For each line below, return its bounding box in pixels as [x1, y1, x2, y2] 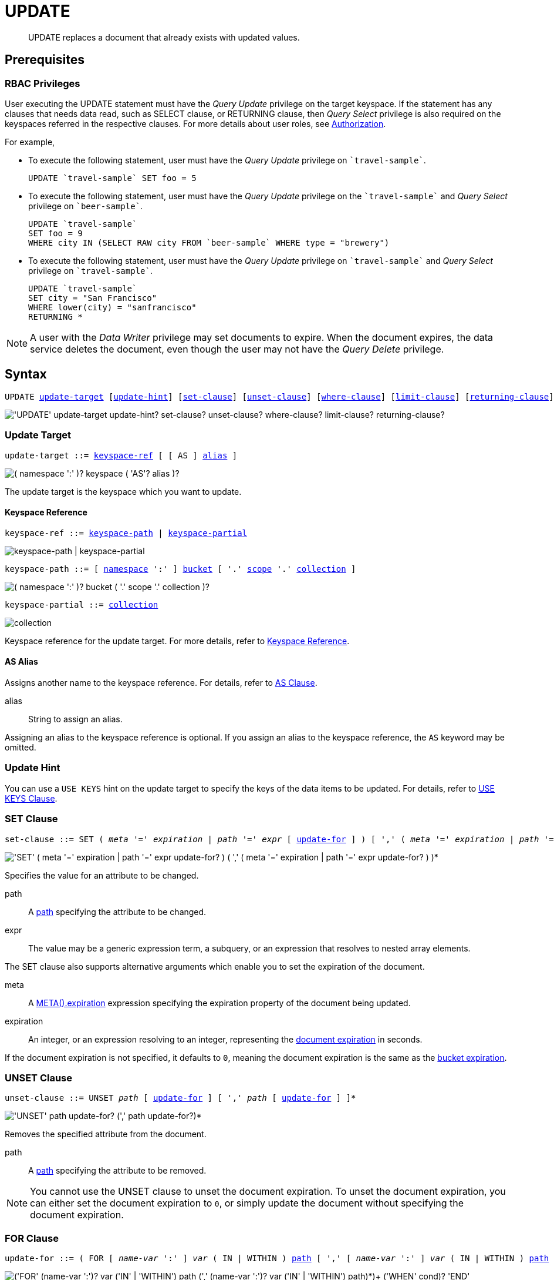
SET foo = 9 [28, 228, 83, 238]
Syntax [5, 367, 47, 382]
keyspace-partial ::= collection [5, 599, 158, 609]
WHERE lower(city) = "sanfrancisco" [28, 302, 197, 312]
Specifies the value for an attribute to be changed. [5, 870, 199, 880]
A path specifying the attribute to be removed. [28, 1165, 207, 1176]
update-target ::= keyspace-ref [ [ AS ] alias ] [5, 450, 238, 460]
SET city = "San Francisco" [28, 293, 157, 303]
